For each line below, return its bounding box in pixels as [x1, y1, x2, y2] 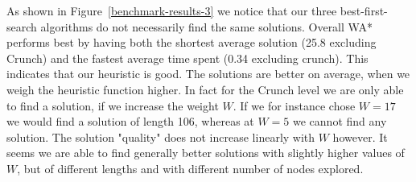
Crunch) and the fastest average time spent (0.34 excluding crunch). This [6, 49, 369, 66]
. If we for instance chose [233, 97, 356, 114]
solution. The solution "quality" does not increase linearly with [6, 128, 315, 145]
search [6, 18, 37, 35]
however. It [332, 128, 388, 145]
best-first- [340, 2, 388, 19]
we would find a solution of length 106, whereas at [6, 113, 254, 130]
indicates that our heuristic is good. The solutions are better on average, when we [6, 65, 410, 82]
